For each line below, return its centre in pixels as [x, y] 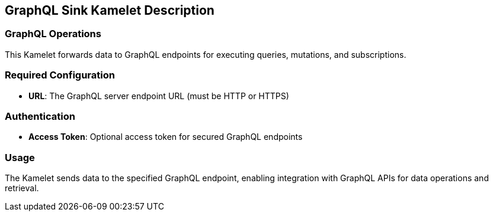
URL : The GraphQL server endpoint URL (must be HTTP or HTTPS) [159, 96]
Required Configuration [60, 75]
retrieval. [22, 188]
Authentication [40, 116]
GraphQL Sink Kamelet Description [110, 10]
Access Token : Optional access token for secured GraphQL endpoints [166, 137]
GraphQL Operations [53, 34]
